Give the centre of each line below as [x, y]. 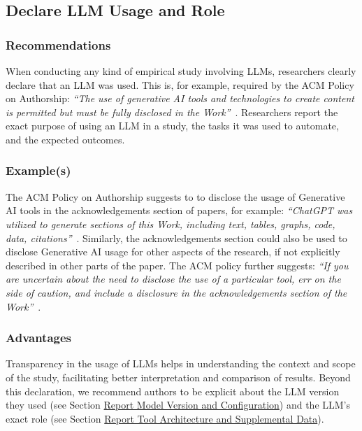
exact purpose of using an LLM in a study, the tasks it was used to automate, [172, 126]
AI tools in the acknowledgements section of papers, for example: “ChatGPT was [179, 210]
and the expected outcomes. [65, 139]
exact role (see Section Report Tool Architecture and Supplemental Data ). [165, 418]
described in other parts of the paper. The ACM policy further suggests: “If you [177, 265]
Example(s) [38, 170]
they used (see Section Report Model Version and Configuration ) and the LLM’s [178, 405]
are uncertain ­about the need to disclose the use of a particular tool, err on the [173, 279]
